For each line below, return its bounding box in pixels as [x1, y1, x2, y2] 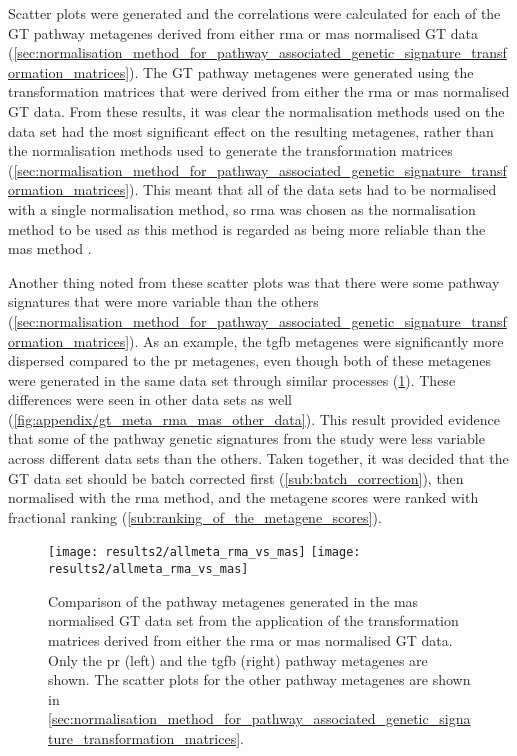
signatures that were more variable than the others [8, 291, 319, 312]
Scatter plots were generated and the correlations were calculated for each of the [8, 3, 501, 23]
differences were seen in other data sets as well [8, 389, 292, 410]
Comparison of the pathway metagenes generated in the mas [48, 590, 419, 611]
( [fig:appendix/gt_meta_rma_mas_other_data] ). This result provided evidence [8, 408, 500, 429]
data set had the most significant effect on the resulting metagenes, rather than [8, 120, 494, 141]
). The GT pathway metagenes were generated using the [129, 61, 474, 82]
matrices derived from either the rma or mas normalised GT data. [48, 629, 453, 650]
